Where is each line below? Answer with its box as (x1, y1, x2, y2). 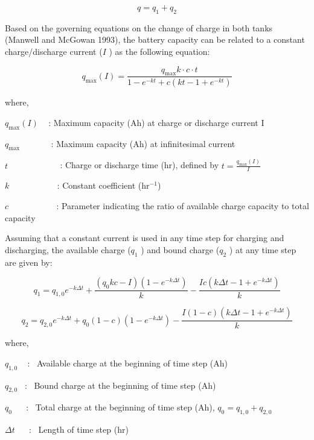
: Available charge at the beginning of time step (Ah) (27, 356, 228, 369)
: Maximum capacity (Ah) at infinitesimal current (51, 137, 235, 149)
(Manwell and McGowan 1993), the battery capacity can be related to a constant (5, 33, 305, 46)
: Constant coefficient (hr (57, 179, 150, 192)
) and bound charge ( (141, 243, 220, 256)
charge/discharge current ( (5, 45, 103, 57)
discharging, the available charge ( (5, 243, 131, 256)
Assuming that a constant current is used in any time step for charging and (5, 231, 284, 244)
